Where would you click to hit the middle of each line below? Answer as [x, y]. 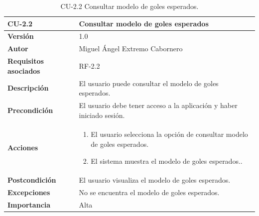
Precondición [30, 110]
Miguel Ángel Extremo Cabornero [131, 49]
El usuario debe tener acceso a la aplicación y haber [158, 105]
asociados [24, 70]
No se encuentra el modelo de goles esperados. [149, 192]
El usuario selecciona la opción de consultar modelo [169, 134]
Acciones [23, 148]
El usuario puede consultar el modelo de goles [149, 83]
